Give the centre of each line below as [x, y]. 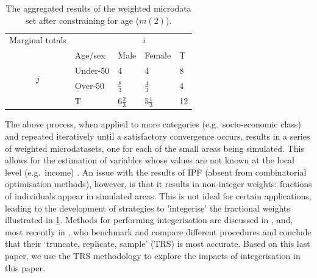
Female [158, 55]
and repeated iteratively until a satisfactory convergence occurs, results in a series [158, 136]
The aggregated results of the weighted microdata [98, 8]
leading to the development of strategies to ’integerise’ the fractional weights [148, 208]
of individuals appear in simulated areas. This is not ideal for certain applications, [158, 195]
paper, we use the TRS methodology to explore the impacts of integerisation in [153, 255]
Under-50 [92, 70]
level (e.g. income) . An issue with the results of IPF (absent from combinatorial [156, 172]
